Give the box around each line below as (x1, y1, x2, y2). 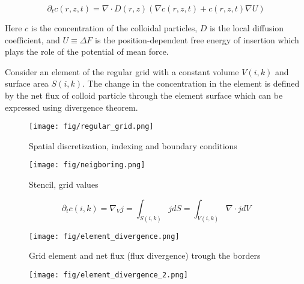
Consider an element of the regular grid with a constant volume (5, 65, 239, 78)
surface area (5, 77, 49, 90)
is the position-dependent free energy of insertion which (95, 33, 299, 46)
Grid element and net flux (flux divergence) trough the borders (29, 249, 261, 262)
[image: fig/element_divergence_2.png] (29, 270, 188, 279)
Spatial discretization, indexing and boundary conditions (29, 139, 237, 152)
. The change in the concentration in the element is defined (82, 77, 300, 90)
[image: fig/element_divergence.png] (29, 232, 180, 241)
